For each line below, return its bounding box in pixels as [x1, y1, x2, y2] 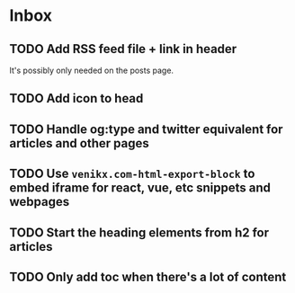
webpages [9, 194, 70, 209]
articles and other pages [9, 136, 150, 151]
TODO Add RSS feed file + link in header [9, 41, 237, 57]
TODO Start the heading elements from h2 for [9, 225, 270, 240]
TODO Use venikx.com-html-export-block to [9, 166, 255, 182]
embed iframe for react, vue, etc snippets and [9, 181, 272, 196]
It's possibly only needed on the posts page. [9, 65, 174, 75]
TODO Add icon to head [9, 91, 144, 106]
